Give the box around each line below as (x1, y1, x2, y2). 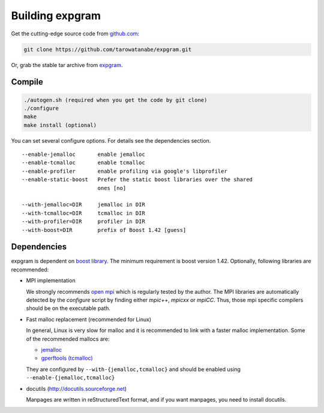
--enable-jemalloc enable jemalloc (22, 151, 145, 158)
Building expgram (11, 9, 101, 22)
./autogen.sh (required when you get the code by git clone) (23, 97, 208, 103)
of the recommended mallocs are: (26, 335, 110, 342)
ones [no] (97, 185, 127, 191)
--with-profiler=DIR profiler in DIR (22, 218, 145, 225)
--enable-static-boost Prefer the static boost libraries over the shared (22, 176, 253, 183)
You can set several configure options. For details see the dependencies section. (11, 137, 211, 144)
